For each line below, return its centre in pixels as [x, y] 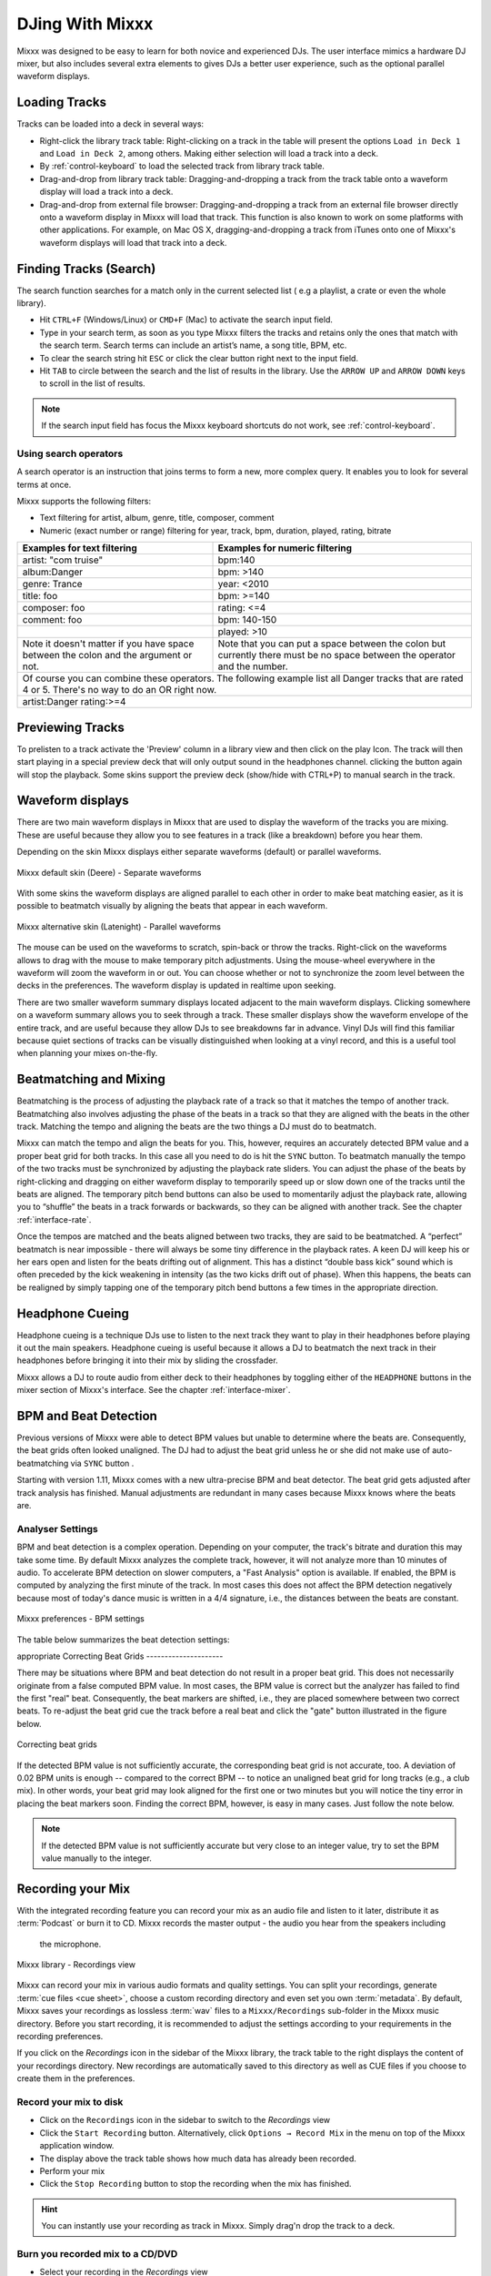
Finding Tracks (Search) [86, 269]
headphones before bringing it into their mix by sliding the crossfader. [147, 1360]
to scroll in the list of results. [92, 383]
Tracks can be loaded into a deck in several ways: [110, 124]
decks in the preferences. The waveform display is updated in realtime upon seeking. [176, 986]
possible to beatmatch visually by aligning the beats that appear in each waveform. [172, 906]
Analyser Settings [58, 1529]
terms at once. [44, 484]
